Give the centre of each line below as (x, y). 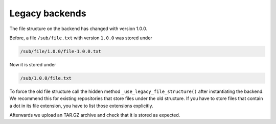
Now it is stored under (33, 64)
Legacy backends (48, 13)
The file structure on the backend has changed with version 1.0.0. (78, 29)
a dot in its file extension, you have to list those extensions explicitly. (81, 106)
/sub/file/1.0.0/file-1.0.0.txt (61, 51)
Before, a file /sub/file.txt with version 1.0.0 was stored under (81, 38)
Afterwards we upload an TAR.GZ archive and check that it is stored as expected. (95, 115)
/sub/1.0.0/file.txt (46, 78)
